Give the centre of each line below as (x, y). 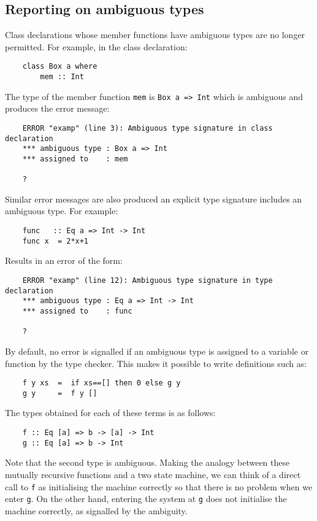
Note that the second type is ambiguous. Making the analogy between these (147, 462)
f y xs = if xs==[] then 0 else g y (101, 383)
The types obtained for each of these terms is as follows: (110, 413)
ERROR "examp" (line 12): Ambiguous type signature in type (147, 280)
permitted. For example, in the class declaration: (96, 46)
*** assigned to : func (77, 311)
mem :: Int (62, 77)
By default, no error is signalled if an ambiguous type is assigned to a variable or (157, 351)
